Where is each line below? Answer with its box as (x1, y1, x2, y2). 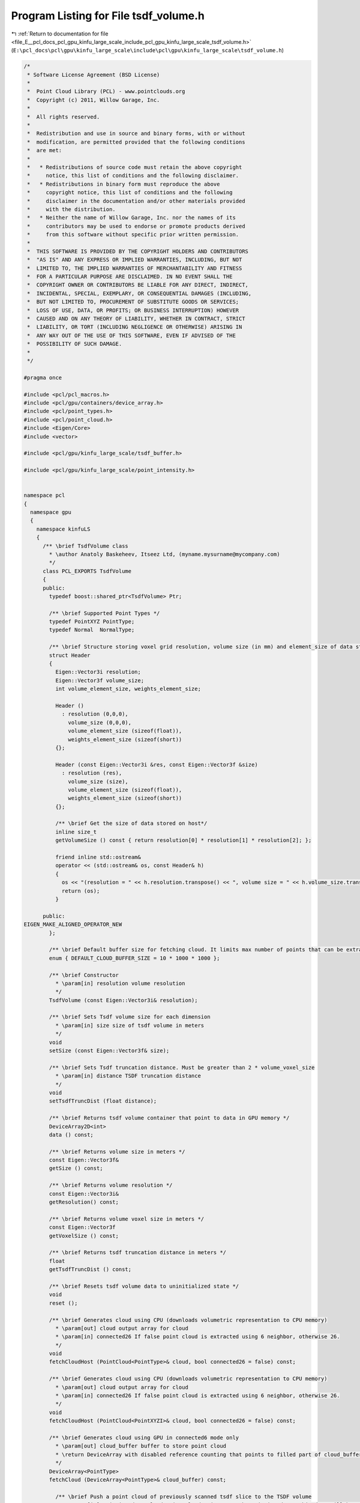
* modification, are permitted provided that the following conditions (27, 138, 245, 145)
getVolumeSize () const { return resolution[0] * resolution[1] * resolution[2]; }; (55, 837, 312, 844)
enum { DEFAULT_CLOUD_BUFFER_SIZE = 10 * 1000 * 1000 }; (49, 955, 220, 961)
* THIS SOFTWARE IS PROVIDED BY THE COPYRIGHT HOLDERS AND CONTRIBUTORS (27, 248, 249, 255)
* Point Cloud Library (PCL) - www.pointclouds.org (27, 88, 185, 95)
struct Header (49, 652, 91, 658)
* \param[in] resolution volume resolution (55, 980, 185, 987)
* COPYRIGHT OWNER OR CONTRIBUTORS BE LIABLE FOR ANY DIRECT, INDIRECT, (27, 281, 249, 289)
